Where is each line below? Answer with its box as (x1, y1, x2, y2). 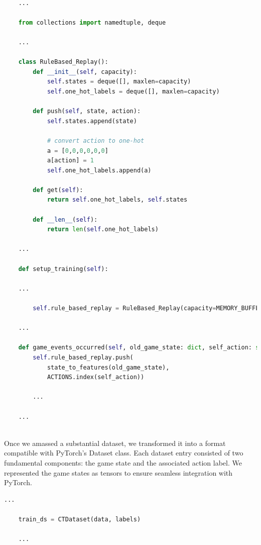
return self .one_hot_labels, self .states (47, 196, 188, 204)
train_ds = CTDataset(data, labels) (18, 515, 141, 523)
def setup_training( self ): (18, 265, 108, 272)
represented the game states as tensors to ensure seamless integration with (4, 467, 233, 478)
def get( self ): (33, 186, 83, 194)
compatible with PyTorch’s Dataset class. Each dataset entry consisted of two (4, 447, 243, 458)
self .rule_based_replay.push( (33, 353, 134, 361)
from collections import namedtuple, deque (18, 19, 166, 26)
